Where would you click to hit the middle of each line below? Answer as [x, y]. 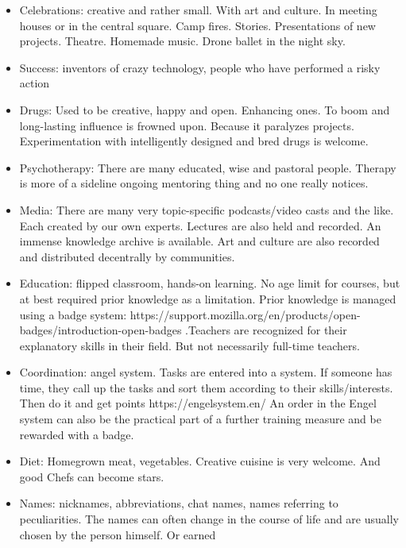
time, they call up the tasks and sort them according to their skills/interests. [206, 387]
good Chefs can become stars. [92, 476]
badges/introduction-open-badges [101, 330]
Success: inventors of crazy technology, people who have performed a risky [200, 67]
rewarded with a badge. [77, 434]
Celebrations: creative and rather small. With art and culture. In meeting [198, 10]
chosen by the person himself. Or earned [118, 534]
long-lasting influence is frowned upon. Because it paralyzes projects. [187, 125]
